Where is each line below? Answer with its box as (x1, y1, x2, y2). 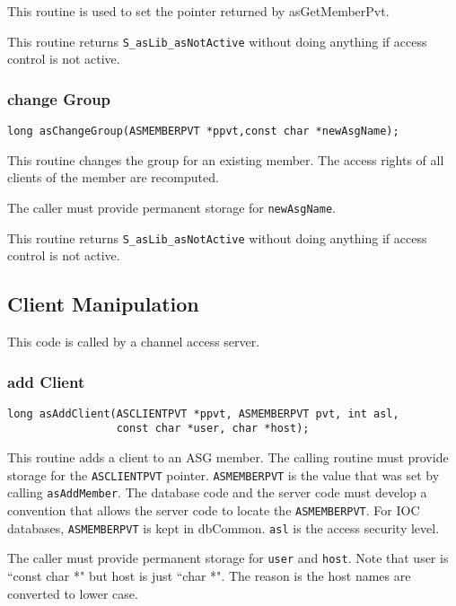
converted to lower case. (7, 584, 138, 602)
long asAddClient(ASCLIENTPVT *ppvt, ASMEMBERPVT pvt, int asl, (7, 407, 399, 420)
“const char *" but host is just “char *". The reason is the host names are (7, 566, 411, 585)
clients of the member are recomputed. (7, 168, 219, 187)
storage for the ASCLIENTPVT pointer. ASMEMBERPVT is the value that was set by (7, 465, 440, 484)
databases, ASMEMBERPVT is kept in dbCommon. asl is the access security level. (7, 518, 440, 537)
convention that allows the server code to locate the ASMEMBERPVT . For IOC (7, 501, 420, 520)
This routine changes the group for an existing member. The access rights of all (7, 150, 444, 169)
